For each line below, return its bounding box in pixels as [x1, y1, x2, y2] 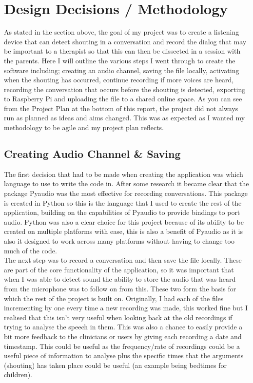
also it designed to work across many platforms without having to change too [4, 236, 234, 246]
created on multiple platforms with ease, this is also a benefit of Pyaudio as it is [4, 226, 243, 236]
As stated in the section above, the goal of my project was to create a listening [4, 27, 239, 37]
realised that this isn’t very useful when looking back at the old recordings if [4, 312, 233, 322]
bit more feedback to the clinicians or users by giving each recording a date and [4, 331, 242, 341]
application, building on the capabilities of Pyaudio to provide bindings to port [4, 207, 240, 217]
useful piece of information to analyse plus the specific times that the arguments [4, 350, 244, 361]
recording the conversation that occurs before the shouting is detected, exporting [4, 84, 246, 94]
